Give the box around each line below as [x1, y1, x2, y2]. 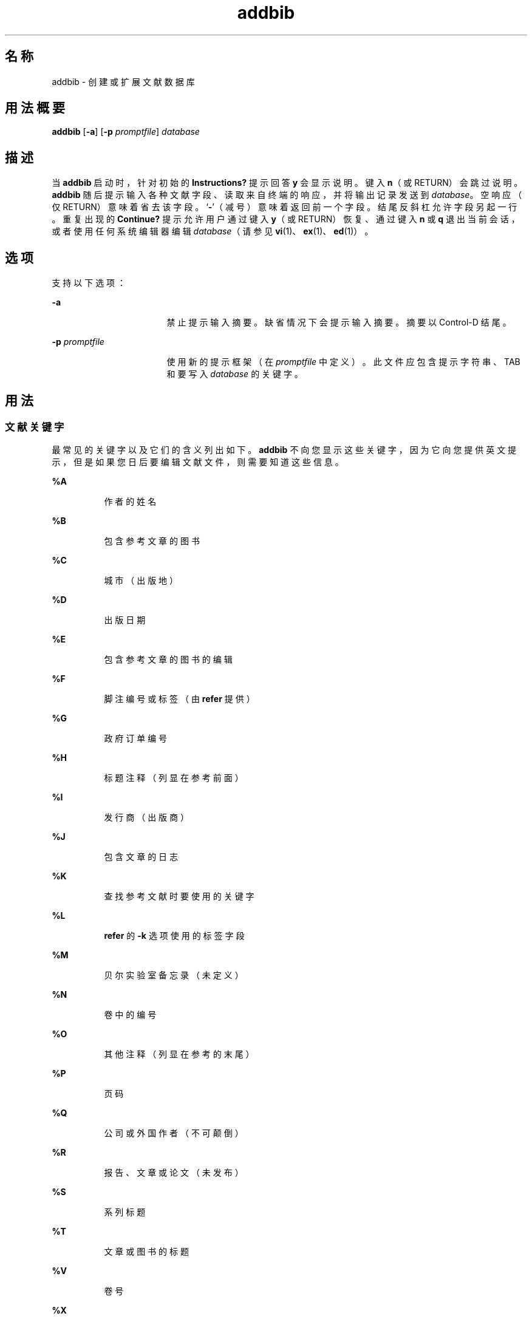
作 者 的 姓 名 [104, 496, 157, 507]
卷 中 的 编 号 [104, 1009, 157, 1020]
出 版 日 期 [104, 615, 146, 625]
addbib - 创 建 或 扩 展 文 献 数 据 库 [52, 76, 195, 87]
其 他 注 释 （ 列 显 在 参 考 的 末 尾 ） [104, 1049, 254, 1060]
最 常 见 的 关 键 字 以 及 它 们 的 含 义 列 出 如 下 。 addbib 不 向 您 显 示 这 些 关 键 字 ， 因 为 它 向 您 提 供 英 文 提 [52, 445, 517, 455]
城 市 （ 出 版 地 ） [104, 575, 179, 586]
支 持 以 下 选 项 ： [52, 278, 126, 288]
